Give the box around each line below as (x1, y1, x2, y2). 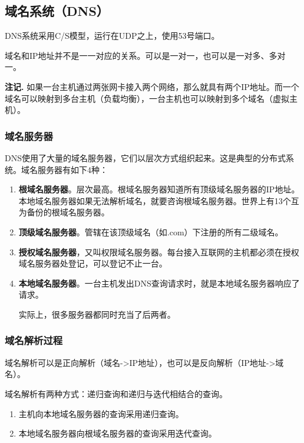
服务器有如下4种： (37, 163, 108, 175)
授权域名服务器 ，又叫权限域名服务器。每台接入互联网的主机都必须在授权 (18, 245, 299, 258)
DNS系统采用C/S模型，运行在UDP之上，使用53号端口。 (5, 29, 220, 42)
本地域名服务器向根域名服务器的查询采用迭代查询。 (18, 427, 217, 439)
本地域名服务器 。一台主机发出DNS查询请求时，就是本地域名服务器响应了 (18, 277, 300, 289)
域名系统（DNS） (5, 2, 109, 20)
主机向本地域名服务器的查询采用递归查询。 (18, 407, 184, 419)
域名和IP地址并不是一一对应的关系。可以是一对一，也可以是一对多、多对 (5, 49, 286, 61)
